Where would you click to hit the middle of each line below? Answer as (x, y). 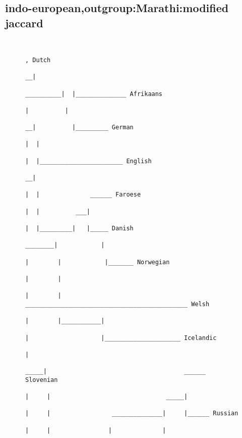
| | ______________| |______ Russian (132, 413)
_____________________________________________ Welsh (117, 304)
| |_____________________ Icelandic (121, 338)
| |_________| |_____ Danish (79, 229)
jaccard (24, 22)
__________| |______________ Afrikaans (94, 94)
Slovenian (42, 380)
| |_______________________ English (88, 161)
